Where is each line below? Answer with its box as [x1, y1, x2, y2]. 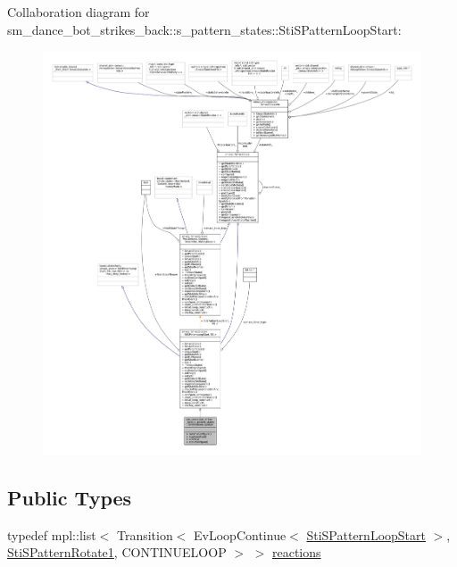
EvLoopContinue [194, 525, 287, 544]
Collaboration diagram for [7, 3, 150, 21]
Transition [116, 525, 173, 544]
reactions [271, 543, 321, 562]
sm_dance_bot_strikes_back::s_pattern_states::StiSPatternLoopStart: [7, 20, 402, 38]
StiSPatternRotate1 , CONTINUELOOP [7, 543, 227, 562]
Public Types [7, 483, 132, 511]
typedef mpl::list [7, 525, 96, 544]
